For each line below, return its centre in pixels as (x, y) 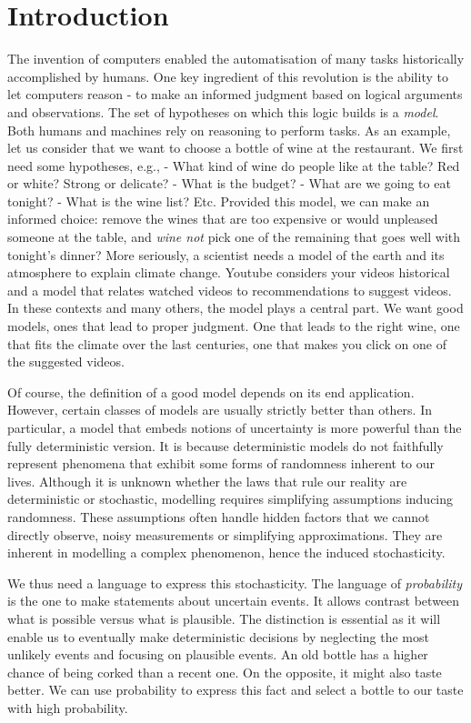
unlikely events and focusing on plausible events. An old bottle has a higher (218, 654)
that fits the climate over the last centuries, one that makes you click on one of (227, 343)
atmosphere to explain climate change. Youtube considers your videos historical (229, 272)
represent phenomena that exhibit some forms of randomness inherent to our (221, 463)
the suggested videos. (66, 361)
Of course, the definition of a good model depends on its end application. (211, 392)
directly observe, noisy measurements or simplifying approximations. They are (225, 534)
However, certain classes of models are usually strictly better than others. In (220, 410)
